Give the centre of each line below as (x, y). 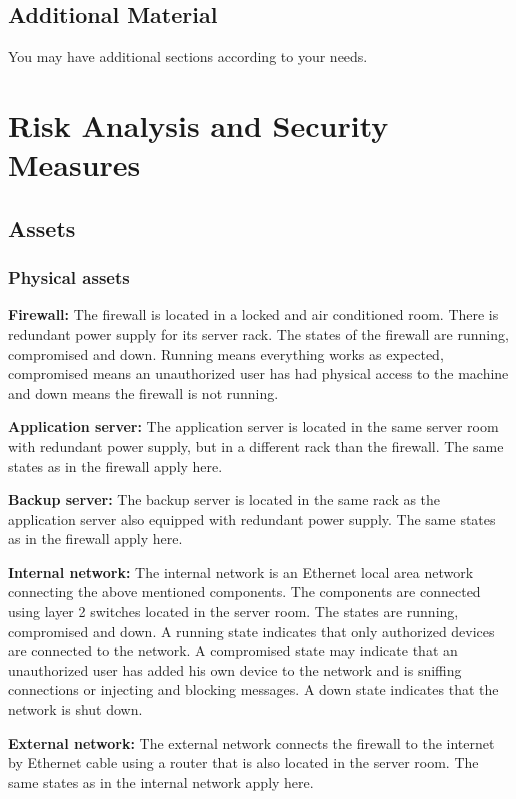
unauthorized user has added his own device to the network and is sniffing (235, 669)
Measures (74, 164)
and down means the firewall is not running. (143, 392)
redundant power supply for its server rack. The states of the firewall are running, (258, 333)
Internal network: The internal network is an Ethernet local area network (241, 571)
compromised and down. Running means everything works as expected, (226, 353)
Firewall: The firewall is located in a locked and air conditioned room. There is (253, 314)
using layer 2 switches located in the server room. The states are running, (233, 611)
